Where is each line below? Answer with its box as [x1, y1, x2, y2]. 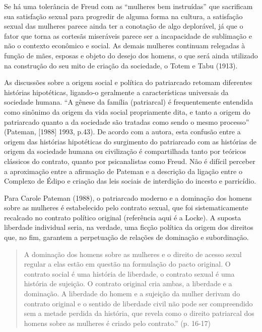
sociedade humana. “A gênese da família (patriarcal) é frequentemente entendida [4, 97, 253, 107]
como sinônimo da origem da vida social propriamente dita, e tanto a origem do [4, 106, 250, 117]
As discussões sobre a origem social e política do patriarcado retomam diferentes [4, 77, 252, 88]
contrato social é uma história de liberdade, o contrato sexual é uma [24, 268, 235, 279]
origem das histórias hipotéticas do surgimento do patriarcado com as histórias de [4, 136, 256, 146]
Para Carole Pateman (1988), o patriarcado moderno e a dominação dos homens [4, 192, 252, 203]
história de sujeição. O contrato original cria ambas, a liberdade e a [24, 278, 232, 289]
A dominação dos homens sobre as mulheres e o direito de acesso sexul [24, 248, 242, 259]
